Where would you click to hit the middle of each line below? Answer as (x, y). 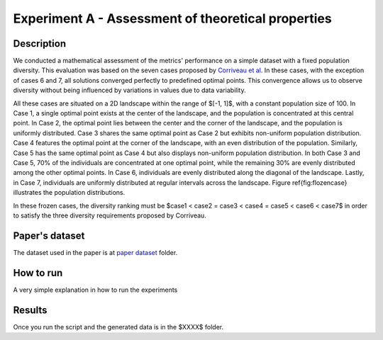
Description (40, 44)
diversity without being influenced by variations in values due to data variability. (129, 90)
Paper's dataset (49, 236)
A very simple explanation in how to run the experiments (95, 290)
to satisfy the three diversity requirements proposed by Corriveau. (110, 215)
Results (30, 310)
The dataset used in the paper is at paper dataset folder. (95, 252)
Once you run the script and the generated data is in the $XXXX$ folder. (118, 327)
